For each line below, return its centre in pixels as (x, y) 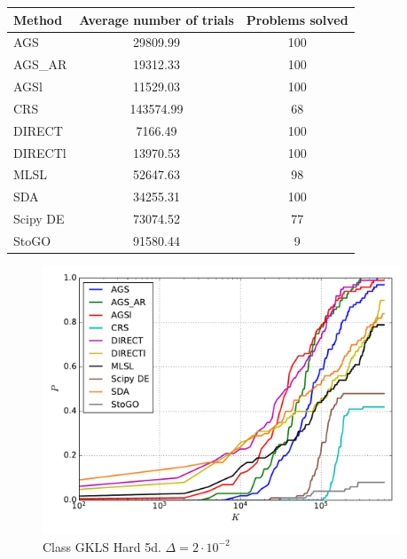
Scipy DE (39, 219)
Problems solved (297, 19)
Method (38, 19)
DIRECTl (40, 152)
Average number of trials (157, 19)
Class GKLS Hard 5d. (102, 546)
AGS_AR (40, 64)
